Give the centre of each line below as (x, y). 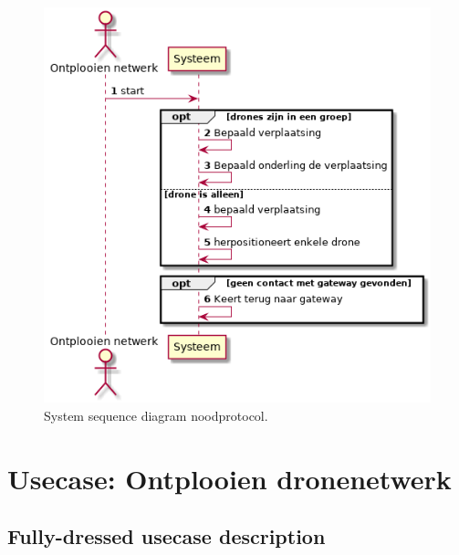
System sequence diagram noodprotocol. (156, 415)
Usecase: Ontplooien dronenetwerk (229, 478)
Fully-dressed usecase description (167, 536)
